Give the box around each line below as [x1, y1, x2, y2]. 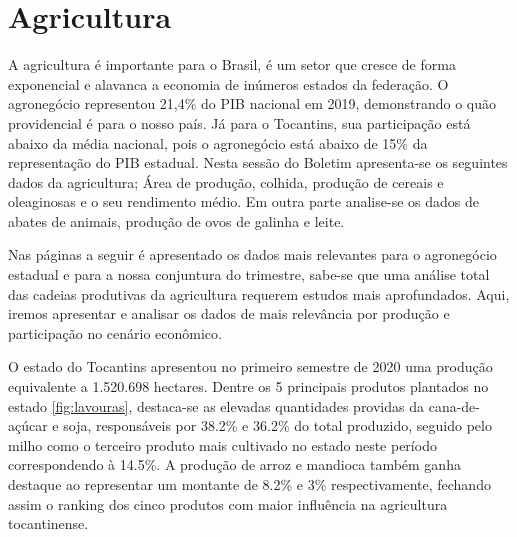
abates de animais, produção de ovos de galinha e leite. [8, 210, 345, 231]
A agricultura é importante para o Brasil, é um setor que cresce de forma [8, 54, 456, 75]
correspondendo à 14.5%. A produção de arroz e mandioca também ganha [8, 454, 461, 475]
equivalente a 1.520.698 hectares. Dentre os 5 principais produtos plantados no [8, 376, 489, 397]
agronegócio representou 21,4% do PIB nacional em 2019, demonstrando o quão [8, 93, 496, 114]
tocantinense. [8, 513, 89, 534]
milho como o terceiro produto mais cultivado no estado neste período [8, 434, 437, 455]
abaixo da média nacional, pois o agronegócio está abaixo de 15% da [8, 132, 428, 153]
